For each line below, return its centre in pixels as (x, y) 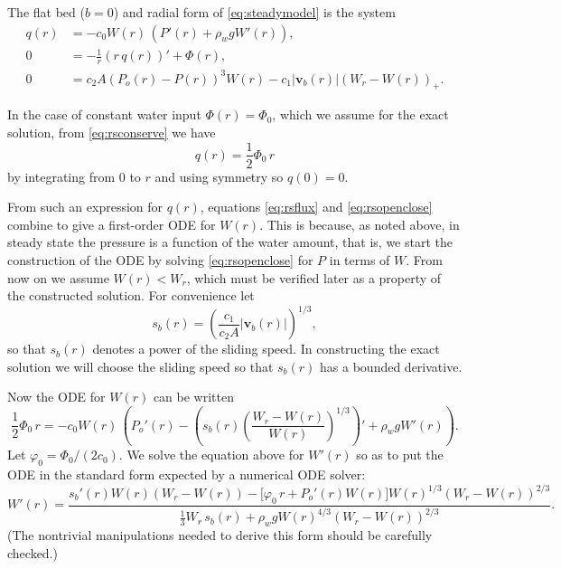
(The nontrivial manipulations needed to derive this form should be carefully (220, 535)
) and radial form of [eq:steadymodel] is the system (254, 12)
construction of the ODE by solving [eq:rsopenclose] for (160, 259)
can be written (193, 397)
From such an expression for (85, 207)
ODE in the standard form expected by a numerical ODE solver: (187, 474)
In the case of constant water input (104, 114)
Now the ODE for (56, 397)
